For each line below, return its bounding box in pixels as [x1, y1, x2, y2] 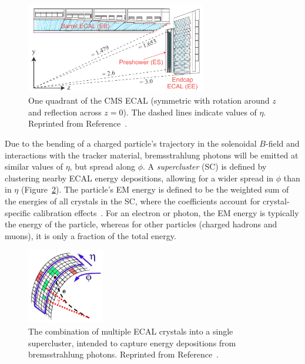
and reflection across [28, 105, 102, 118]
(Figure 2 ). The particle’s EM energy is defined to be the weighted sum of [21, 183, 289, 196]
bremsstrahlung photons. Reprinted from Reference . [28, 348, 219, 360]
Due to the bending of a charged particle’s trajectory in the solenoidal [5, 137, 257, 150]
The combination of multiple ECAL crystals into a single [28, 325, 233, 337]
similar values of [5, 160, 63, 173]
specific [5, 206, 31, 219]
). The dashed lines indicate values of [123, 105, 257, 118]
